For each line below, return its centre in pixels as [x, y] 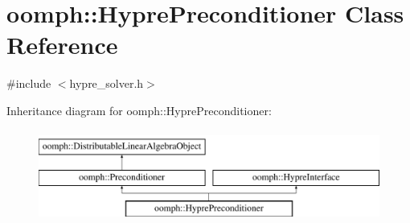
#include [29, 83]
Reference [62, 45]
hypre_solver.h [107, 83]
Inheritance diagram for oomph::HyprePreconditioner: [139, 110]
